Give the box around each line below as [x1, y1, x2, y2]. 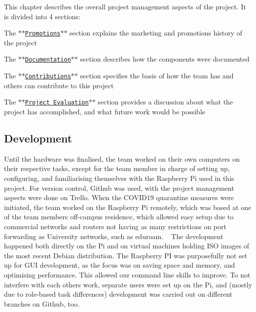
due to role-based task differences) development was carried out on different [4, 289, 233, 299]
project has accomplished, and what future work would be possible [4, 106, 206, 116]
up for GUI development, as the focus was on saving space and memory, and [4, 260, 235, 270]
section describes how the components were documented [80, 54, 250, 64]
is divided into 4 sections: [4, 11, 81, 21]
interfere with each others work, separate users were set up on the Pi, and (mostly [4, 279, 252, 289]
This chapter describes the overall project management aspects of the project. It [4, 1, 246, 11]
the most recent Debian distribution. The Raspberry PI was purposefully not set [4, 250, 248, 260]
